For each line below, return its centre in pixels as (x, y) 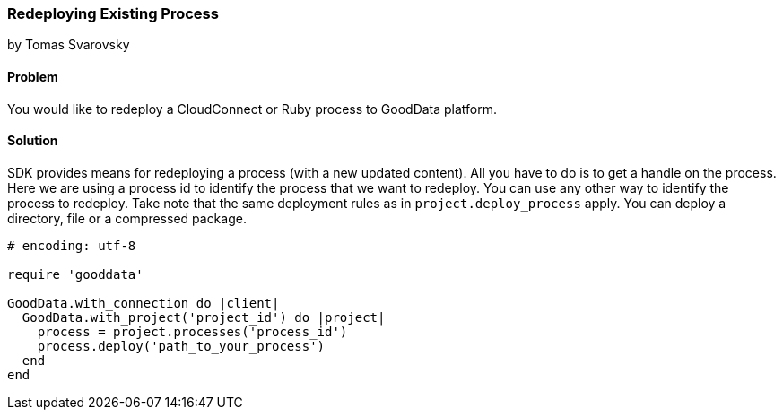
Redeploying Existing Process (113, 13)
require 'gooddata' (75, 274)
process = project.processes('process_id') (192, 331)
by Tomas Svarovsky (69, 45)
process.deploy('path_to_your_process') (181, 346)
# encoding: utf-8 (72, 245)
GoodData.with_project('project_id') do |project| (204, 317)
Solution (33, 141)
